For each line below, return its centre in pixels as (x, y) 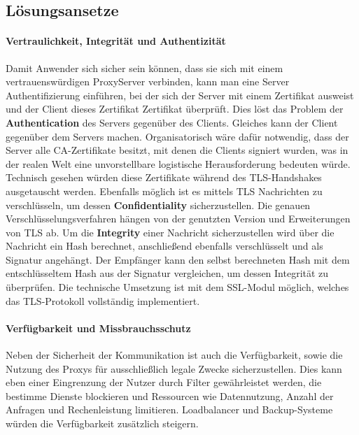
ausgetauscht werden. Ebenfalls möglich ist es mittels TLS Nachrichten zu (164, 191)
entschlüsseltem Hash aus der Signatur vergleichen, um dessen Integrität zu (167, 273)
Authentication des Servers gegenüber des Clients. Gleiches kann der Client (172, 122)
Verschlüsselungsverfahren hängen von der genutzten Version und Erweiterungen (178, 219)
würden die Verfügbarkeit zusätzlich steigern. (102, 423)
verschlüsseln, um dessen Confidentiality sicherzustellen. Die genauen (158, 205)
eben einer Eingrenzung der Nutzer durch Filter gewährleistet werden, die (164, 382)
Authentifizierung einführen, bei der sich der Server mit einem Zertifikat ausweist (180, 95)
